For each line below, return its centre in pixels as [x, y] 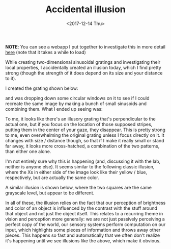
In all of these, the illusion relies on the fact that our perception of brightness [85, 203]
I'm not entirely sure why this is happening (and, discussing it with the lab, [83, 161]
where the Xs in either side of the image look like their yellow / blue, [76, 172]
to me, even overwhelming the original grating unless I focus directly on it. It [85, 135]
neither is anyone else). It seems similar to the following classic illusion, [80, 166]
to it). [11, 78]
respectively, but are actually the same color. [52, 178]
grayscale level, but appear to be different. [50, 193]
